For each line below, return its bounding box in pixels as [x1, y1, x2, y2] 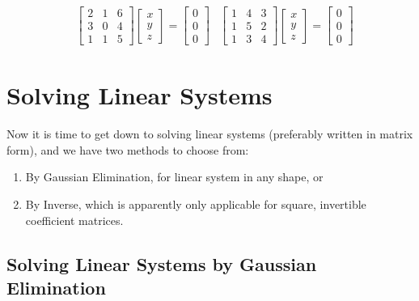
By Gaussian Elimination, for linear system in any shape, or [25, 168, 324, 185]
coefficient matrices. [25, 211, 124, 228]
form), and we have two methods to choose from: [6, 141, 249, 158]
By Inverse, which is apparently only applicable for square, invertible [25, 196, 366, 213]
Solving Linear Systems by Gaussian [6, 251, 317, 276]
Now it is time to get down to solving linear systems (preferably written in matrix [6, 125, 413, 142]
